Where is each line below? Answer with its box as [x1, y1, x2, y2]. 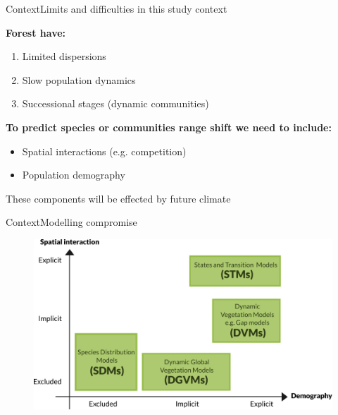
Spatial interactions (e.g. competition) [22, 143, 187, 158]
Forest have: [6, 25, 66, 40]
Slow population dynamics [22, 72, 136, 87]
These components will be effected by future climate [6, 191, 231, 205]
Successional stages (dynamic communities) [22, 96, 209, 111]
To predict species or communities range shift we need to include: [6, 119, 332, 134]
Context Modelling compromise [6, 215, 137, 229]
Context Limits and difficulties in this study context [6, 1, 227, 16]
